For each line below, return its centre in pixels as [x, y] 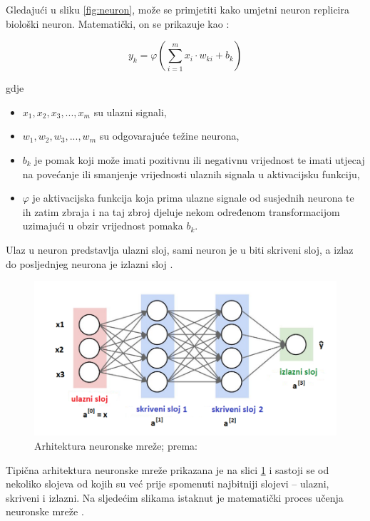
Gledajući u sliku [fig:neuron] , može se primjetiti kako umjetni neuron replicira [178, 9]
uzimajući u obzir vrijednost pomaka [103, 226]
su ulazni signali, [130, 112]
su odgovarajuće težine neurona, [169, 136]
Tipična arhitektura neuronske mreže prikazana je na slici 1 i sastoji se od [168, 469]
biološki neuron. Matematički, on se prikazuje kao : [118, 23]
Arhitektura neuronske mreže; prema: [116, 446]
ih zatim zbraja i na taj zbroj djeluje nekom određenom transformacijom [181, 211]
